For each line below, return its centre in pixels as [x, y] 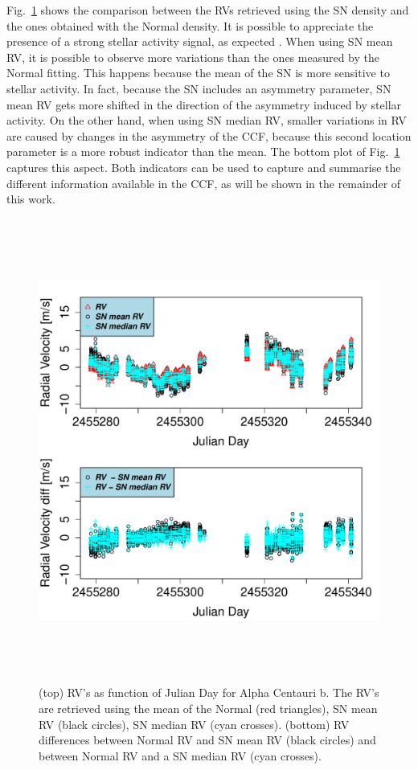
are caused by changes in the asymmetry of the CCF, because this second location [209, 135]
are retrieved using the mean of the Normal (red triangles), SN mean [208, 708]
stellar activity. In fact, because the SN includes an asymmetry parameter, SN [199, 88]
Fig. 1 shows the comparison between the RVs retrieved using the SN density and [208, 10]
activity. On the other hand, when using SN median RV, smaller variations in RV [207, 120]
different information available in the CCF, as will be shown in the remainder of [204, 183]
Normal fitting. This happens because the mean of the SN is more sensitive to [198, 73]
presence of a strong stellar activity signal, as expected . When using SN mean [200, 41]
